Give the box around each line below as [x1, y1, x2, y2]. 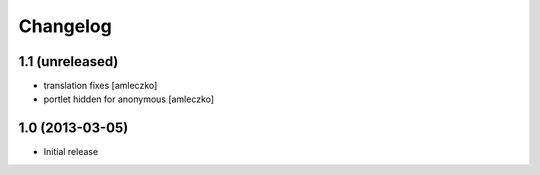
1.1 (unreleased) [18, 53, 119, 70]
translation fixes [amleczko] [43, 80, 158, 92]
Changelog [18, 15, 112, 37]
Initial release [43, 146, 99, 158]
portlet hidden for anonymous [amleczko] [43, 93, 215, 105]
